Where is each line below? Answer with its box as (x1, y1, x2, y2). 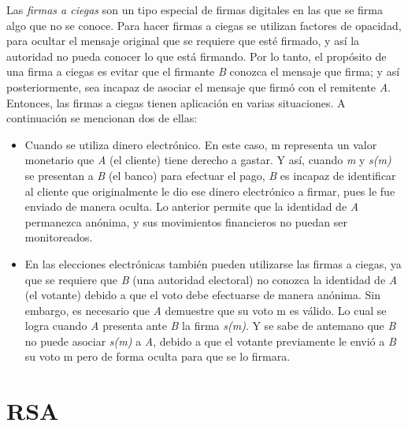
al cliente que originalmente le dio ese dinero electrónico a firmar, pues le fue (24, 182, 395, 199)
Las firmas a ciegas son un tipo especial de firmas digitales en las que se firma (6, 2, 384, 17)
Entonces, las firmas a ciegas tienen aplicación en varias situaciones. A (6, 94, 346, 110)
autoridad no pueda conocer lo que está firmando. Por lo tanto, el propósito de (6, 47, 387, 64)
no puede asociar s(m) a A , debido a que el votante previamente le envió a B (24, 332, 396, 349)
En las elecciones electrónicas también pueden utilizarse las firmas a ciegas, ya (24, 255, 402, 272)
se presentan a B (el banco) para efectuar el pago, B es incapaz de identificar (24, 167, 396, 183)
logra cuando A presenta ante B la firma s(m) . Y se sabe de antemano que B (24, 317, 396, 334)
